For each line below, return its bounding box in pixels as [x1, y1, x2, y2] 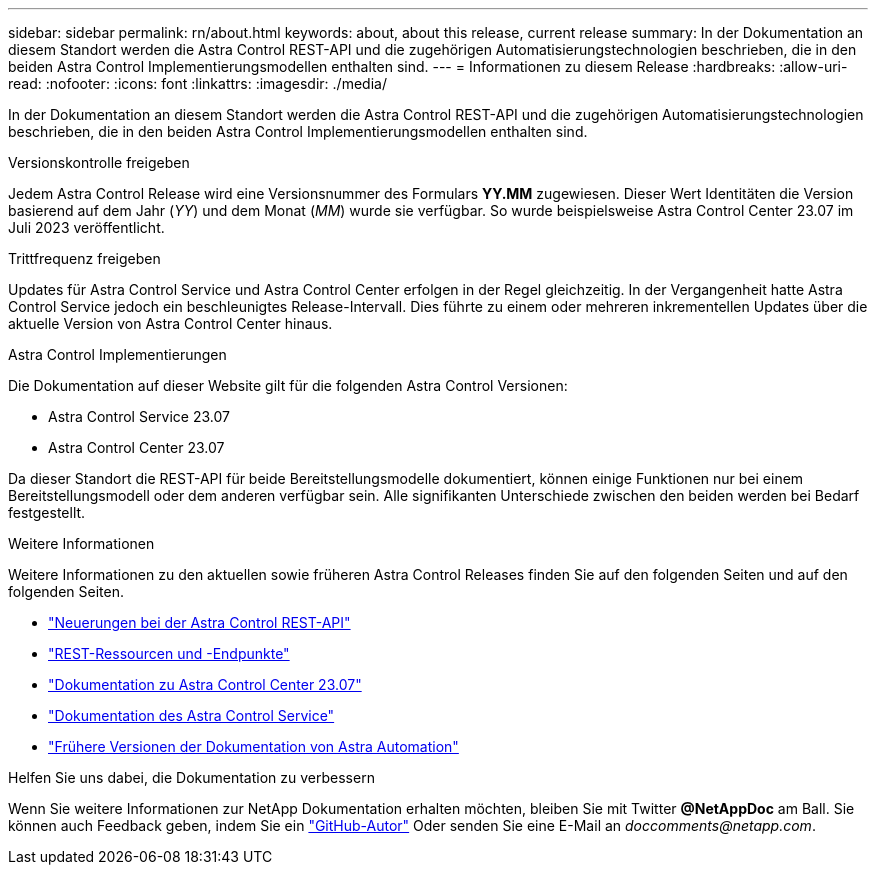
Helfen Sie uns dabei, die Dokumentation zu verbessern [8, 769, 375, 786]
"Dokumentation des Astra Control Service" [48, 707, 335, 724]
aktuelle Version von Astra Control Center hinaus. [8, 315, 333, 332]
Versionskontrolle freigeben [8, 154, 190, 171]
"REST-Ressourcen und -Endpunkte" [48, 645, 290, 662]
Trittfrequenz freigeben [8, 250, 161, 267]
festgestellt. [8, 504, 86, 521]
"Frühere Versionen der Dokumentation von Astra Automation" [48, 738, 459, 755]
